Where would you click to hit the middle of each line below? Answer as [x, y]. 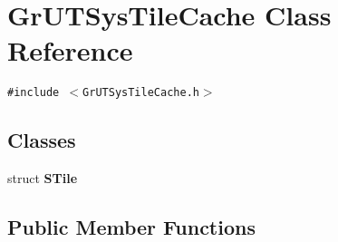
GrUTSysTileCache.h [141, 93]
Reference [70, 50]
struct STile [43, 178]
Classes [42, 140]
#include [34, 93]
